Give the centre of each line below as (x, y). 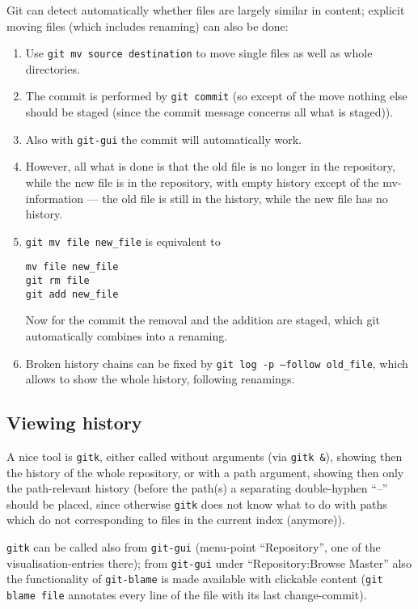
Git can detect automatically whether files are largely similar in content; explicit (206, 10)
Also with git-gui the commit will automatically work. (163, 139)
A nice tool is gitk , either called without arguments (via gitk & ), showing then (205, 456)
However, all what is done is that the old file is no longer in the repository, (210, 166)
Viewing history (74, 423)
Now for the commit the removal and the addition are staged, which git (203, 320)
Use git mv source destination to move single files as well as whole (199, 53)
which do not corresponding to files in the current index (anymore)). (176, 520)
